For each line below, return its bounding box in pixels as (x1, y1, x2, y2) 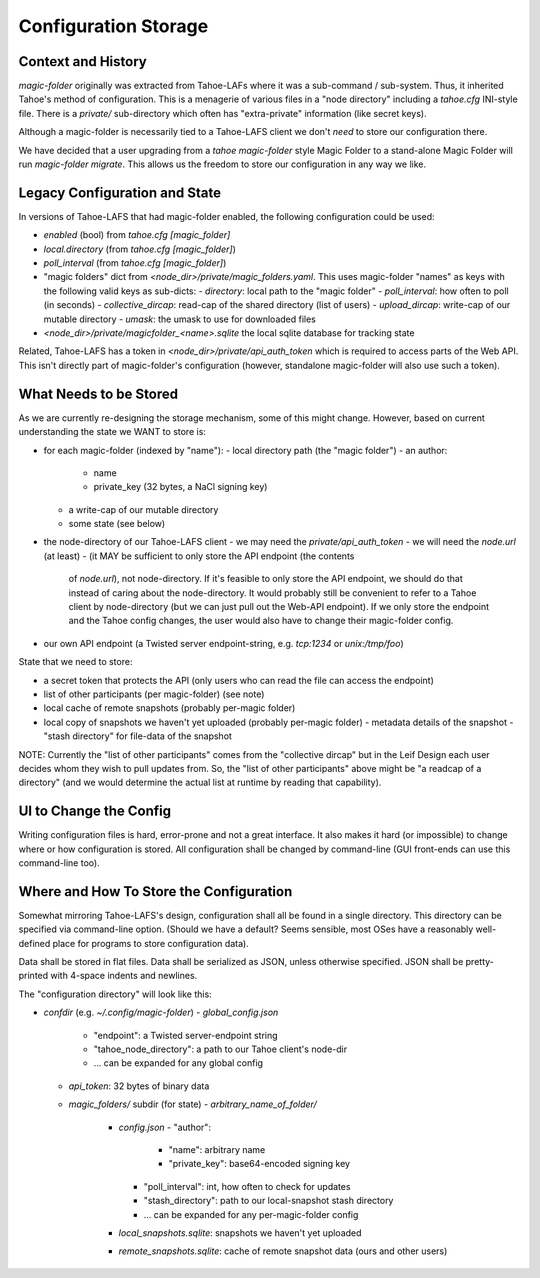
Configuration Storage (18, 15, 209, 37)
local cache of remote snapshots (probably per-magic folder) (43, 702, 296, 714)
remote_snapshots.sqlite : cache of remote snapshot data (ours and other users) (118, 1245, 448, 1257)
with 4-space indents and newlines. (50, 970, 198, 982)
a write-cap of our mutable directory (68, 503, 219, 515)
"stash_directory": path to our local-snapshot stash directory (143, 1195, 394, 1207)
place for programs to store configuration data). (52, 937, 249, 949)
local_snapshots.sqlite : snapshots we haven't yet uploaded (118, 1226, 362, 1239)
